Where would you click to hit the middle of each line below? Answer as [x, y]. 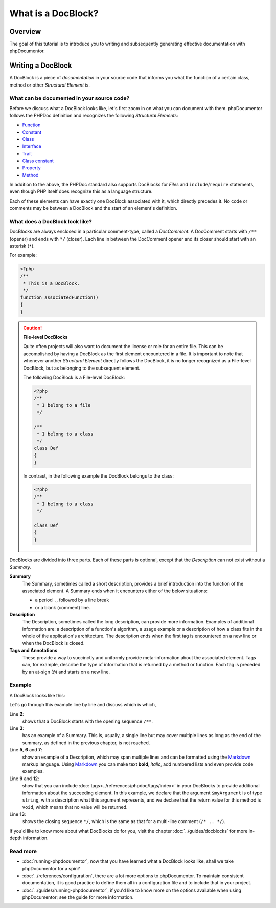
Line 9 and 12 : [24, 779]
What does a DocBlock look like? [51, 221]
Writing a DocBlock [41, 66]
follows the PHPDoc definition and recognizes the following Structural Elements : [94, 116]
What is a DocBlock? [54, 13]
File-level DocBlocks [45, 337]
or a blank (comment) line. [63, 607]
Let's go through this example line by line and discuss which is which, [83, 704]
